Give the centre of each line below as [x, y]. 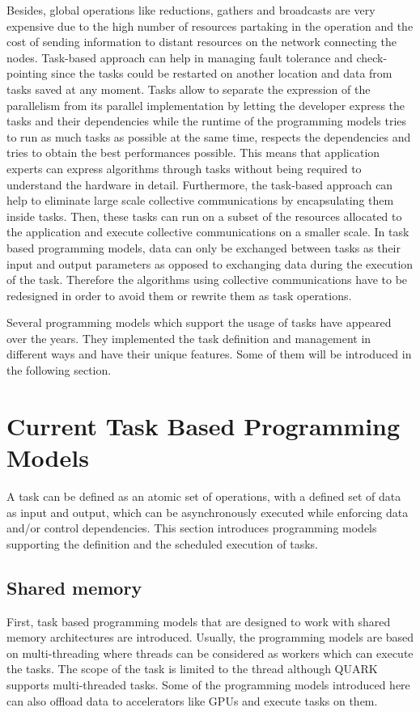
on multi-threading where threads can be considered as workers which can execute [210, 653]
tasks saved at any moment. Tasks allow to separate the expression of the [189, 89]
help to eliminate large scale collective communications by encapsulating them [200, 200]
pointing [27, 73]
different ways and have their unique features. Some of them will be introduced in [209, 354]
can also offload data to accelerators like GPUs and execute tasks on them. [192, 700]
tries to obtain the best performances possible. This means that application [193, 153]
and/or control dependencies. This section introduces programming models [192, 528]
